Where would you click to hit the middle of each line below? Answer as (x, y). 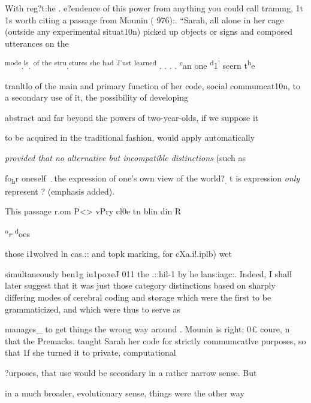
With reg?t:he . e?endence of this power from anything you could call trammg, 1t (154, 8)
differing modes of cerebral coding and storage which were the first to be (138, 297)
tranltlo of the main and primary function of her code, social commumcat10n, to (153, 85)
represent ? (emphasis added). (60, 191)
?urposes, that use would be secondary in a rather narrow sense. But (131, 372)
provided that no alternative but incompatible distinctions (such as (125, 157)
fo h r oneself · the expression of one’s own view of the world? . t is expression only (153, 178)
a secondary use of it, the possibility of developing (97, 97)
